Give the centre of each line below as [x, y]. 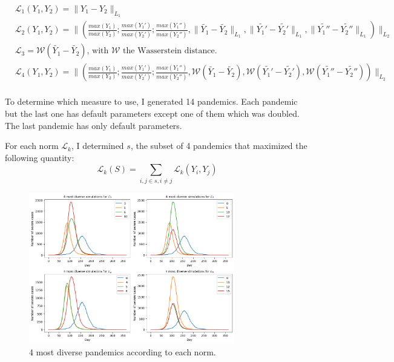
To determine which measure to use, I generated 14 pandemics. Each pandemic [151, 101]
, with [98, 51]
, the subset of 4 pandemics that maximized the [219, 146]
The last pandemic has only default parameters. [94, 125]
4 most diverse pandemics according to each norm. [123, 351]
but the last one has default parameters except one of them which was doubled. [152, 113]
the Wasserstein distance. [170, 51]
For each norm [32, 146]
